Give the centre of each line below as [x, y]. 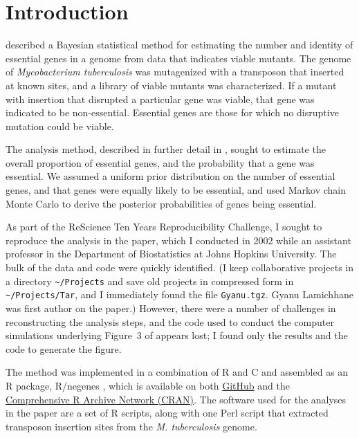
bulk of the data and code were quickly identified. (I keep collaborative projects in [180, 267]
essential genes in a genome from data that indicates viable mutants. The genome [178, 58]
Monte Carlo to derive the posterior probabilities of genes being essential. [161, 203]
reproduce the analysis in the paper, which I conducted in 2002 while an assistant [178, 240]
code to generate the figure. [64, 348]
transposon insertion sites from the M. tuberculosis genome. [131, 426]
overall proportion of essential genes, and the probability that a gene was [160, 162]
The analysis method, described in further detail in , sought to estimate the [166, 149]
